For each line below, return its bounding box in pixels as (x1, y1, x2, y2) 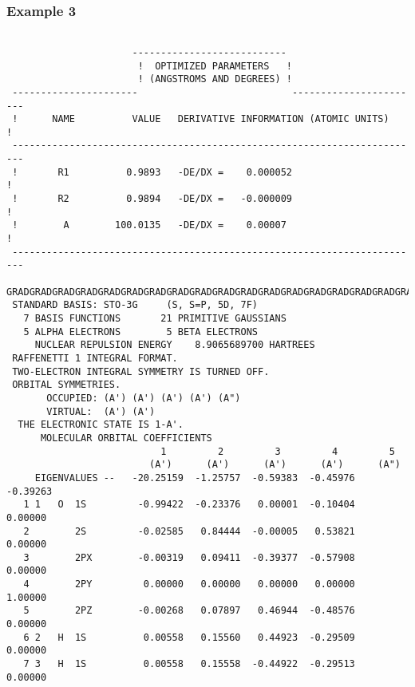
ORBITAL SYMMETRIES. (12, 379, 121, 391)
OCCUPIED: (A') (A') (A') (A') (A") (46, 392, 241, 404)
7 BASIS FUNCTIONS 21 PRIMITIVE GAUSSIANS (23, 313, 287, 324)
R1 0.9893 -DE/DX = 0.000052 (57, 166, 292, 178)
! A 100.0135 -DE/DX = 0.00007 (12, 219, 287, 231)
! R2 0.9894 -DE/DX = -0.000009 (12, 193, 292, 205)
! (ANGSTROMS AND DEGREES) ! (137, 73, 292, 85)
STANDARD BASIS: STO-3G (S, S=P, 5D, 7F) (12, 299, 258, 311)
